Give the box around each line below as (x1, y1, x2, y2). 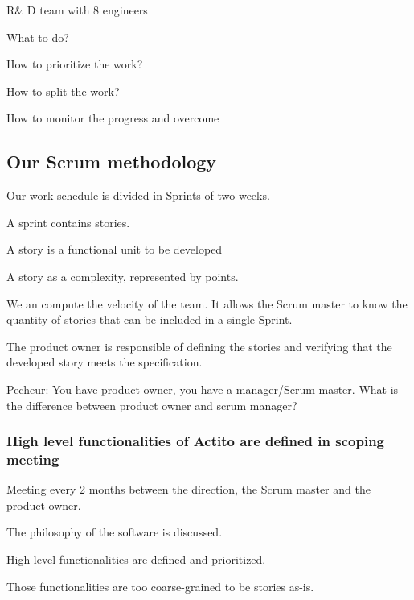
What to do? (6, 28, 69, 45)
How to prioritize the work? (6, 56, 143, 72)
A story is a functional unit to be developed (6, 241, 223, 258)
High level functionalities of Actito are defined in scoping (6, 431, 385, 451)
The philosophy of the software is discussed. (6, 523, 223, 540)
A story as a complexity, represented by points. (6, 267, 239, 284)
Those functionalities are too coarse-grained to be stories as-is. (6, 577, 314, 594)
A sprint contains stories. (6, 213, 130, 230)
